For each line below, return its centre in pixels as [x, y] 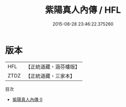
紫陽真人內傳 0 [27, 99]
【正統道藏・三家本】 [50, 76]
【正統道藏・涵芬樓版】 [53, 67]
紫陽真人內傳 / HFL [83, 10]
